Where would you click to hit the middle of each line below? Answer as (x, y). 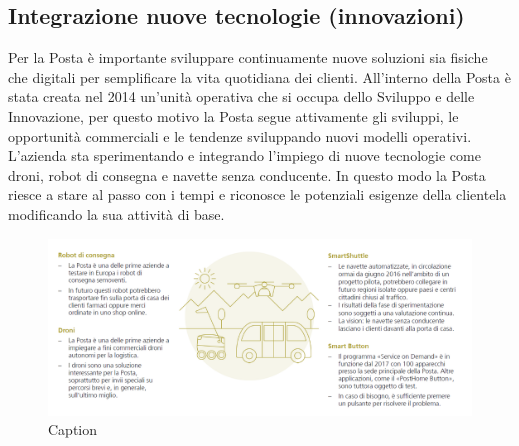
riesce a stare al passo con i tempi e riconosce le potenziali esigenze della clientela (257, 194)
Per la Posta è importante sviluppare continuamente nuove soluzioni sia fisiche (248, 57)
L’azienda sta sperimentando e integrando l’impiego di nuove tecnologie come (244, 155)
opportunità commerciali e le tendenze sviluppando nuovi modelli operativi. (240, 135)
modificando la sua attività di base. (116, 213)
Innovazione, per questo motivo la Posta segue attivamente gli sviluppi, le (233, 115)
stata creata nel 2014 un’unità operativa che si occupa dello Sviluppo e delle (241, 96)
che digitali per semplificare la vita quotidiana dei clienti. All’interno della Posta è (259, 76)
